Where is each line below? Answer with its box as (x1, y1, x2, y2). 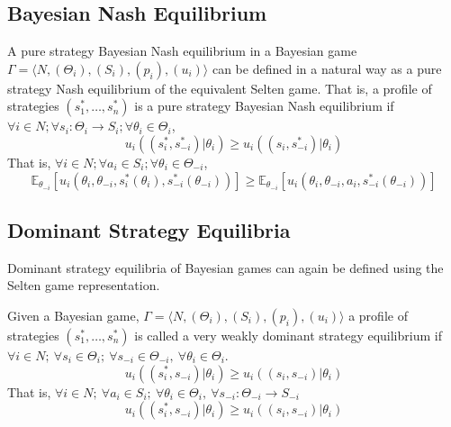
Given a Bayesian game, (7, 305, 140, 324)
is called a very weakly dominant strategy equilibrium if (134, 325, 442, 344)
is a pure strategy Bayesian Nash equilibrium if (134, 96, 394, 115)
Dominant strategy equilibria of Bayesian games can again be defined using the (7, 258, 444, 277)
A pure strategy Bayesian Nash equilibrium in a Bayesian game (7, 41, 357, 60)
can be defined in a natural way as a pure (212, 59, 442, 77)
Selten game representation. (7, 276, 160, 295)
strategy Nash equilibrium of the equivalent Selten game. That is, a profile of (7, 78, 432, 97)
